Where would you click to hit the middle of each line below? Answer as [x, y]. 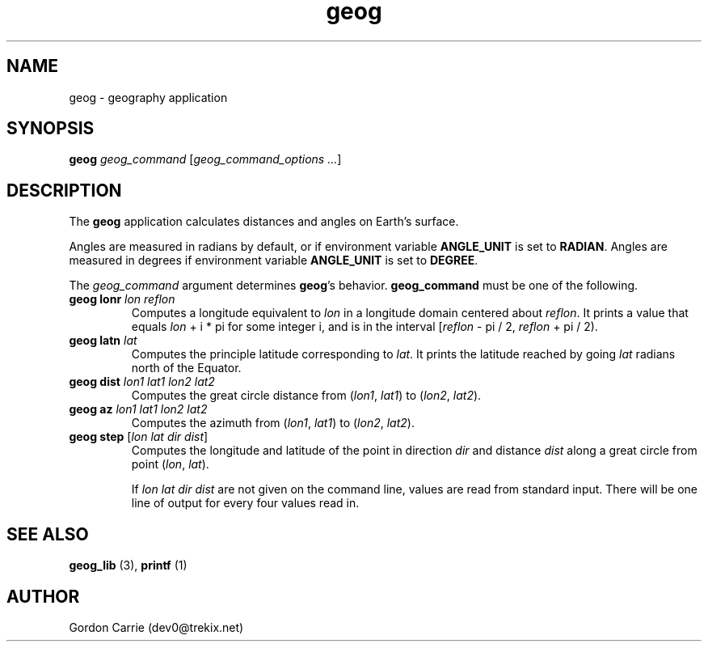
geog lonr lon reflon [122, 299]
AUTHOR [43, 596]
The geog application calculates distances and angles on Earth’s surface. [264, 222]
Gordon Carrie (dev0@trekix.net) [156, 627]
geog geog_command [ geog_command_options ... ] [205, 159]
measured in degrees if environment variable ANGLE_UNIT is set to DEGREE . [274, 260]
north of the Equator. [186, 368]
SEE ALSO [48, 534]
